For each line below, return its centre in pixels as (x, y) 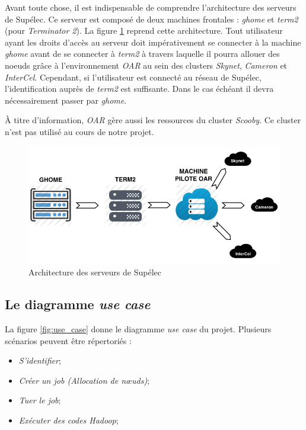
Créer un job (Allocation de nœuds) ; (84, 380)
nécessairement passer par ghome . (66, 100)
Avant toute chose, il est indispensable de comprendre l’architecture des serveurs (151, 7)
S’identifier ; (40, 360)
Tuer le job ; (40, 400)
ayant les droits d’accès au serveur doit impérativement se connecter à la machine (153, 42)
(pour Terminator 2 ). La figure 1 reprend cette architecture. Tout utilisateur (144, 31)
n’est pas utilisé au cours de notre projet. (79, 131)
